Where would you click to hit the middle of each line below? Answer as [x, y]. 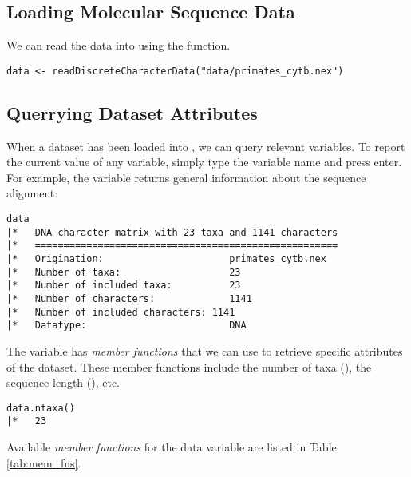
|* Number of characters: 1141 [129, 298]
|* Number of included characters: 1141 [121, 312]
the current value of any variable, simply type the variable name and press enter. [204, 162]
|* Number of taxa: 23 [124, 272]
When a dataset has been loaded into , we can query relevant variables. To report [206, 146]
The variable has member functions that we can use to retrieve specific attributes [205, 350]
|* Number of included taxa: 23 [124, 286]
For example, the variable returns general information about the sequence [186, 177]
